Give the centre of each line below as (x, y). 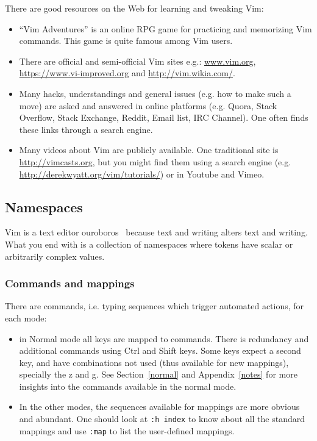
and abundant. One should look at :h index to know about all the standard (162, 419)
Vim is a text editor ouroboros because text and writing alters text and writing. (156, 232)
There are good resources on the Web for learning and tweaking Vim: (134, 8)
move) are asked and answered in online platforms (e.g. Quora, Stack (148, 105)
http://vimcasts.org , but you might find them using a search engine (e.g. (155, 161)
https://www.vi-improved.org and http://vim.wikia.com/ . (127, 73)
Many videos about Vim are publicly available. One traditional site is (149, 150)
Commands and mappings (70, 283)
